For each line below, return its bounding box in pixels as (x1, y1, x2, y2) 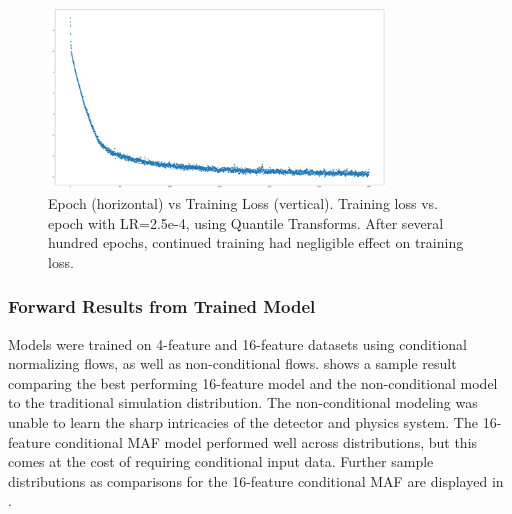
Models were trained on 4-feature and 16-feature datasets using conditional (8, 333, 467, 354)
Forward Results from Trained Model (8, 294, 316, 319)
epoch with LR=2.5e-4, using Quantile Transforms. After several (48, 212, 444, 233)
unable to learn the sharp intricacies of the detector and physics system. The (8, 412, 478, 433)
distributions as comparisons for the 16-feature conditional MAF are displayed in (8, 470, 504, 491)
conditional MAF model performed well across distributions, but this (55, 431, 478, 452)
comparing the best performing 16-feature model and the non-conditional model (8, 372, 498, 393)
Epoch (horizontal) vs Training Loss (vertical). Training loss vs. (48, 193, 438, 214)
